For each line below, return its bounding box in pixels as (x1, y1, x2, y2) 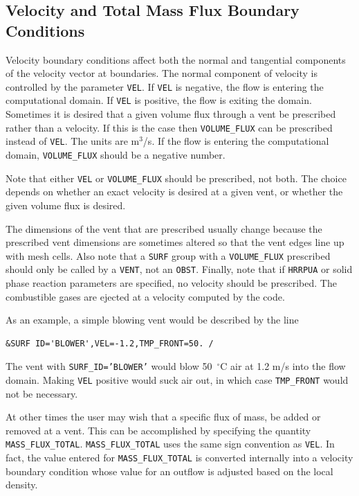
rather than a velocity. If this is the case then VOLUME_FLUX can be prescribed (6, 120, 333, 134)
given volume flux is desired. (6, 197, 126, 212)
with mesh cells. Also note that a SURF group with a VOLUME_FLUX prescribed (6, 248, 331, 263)
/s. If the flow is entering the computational (142, 134, 329, 148)
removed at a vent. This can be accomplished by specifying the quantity (6, 423, 311, 437)
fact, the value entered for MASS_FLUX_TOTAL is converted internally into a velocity (6, 450, 353, 465)
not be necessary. (6, 386, 78, 400)
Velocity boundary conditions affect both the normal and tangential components (6, 52, 346, 67)
